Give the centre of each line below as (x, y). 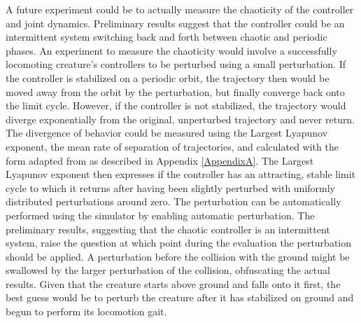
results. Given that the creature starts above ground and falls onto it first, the (173, 283)
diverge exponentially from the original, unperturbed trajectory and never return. (180, 119)
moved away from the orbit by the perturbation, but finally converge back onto (175, 91)
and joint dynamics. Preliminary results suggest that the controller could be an (175, 23)
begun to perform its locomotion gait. (86, 311)
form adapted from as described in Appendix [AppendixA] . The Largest (160, 160)
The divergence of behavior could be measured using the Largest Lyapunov (167, 133)
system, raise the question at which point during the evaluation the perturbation (179, 243)
